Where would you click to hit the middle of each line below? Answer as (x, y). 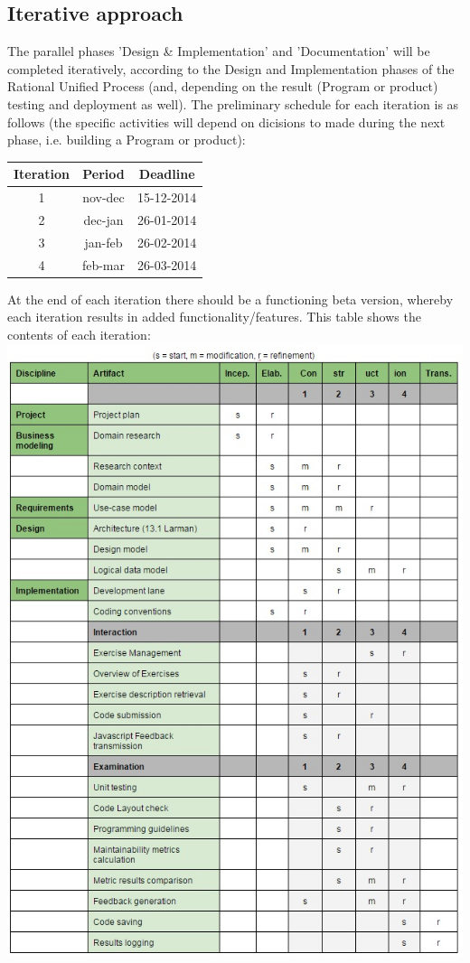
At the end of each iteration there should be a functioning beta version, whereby (230, 299)
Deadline (167, 174)
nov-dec (103, 197)
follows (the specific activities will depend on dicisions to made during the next (226, 122)
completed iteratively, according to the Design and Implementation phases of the (231, 68)
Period (103, 174)
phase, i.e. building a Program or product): (127, 140)
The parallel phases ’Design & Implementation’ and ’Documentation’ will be (219, 51)
